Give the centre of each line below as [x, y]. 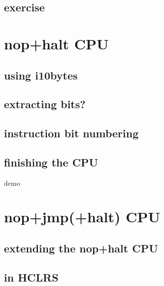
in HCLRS [31, 277]
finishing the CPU [51, 162]
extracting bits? [45, 104]
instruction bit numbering [71, 133]
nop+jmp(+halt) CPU [82, 217]
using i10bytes [41, 75]
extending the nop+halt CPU [81, 248]
